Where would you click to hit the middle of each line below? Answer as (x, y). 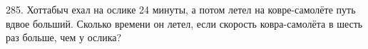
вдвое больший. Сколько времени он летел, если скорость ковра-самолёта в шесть (184, 23)
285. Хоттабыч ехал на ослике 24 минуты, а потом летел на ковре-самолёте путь (181, 9)
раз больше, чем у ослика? (64, 37)
